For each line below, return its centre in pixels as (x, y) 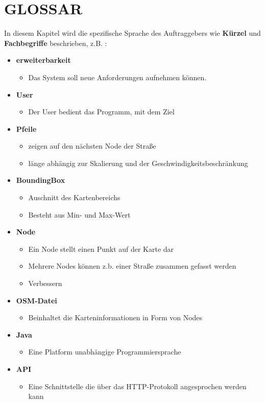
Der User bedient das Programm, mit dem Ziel (101, 112)
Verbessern (45, 283)
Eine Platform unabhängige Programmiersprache (105, 352)
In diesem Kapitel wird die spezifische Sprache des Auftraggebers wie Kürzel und (132, 33)
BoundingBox (41, 180)
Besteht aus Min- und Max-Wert (79, 214)
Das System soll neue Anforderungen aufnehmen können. (117, 77)
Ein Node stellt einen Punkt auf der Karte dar (101, 248)
